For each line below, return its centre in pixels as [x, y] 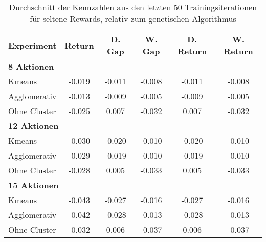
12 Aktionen [34, 126]
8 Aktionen [31, 66]
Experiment [32, 45]
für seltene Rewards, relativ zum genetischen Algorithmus [133, 19]
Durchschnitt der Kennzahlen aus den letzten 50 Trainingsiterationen [133, 7]
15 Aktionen [34, 185]
